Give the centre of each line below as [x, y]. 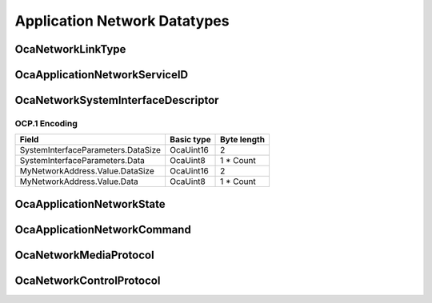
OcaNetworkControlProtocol [88, 280]
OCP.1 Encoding [46, 123]
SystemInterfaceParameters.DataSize [90, 150]
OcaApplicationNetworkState [90, 204]
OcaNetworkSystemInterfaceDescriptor [117, 100]
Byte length [243, 140]
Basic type [190, 140]
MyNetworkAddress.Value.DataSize [87, 171]
